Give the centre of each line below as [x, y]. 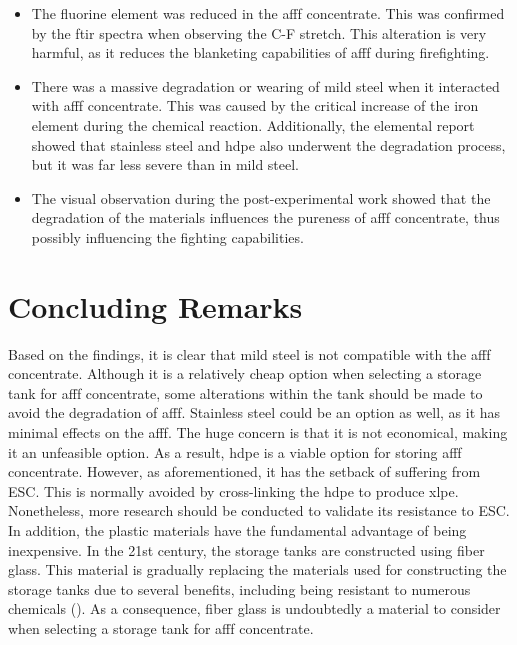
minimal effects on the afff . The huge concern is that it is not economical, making [258, 432]
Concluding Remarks [155, 305]
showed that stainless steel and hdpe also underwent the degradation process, [268, 144]
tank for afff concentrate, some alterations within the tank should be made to [245, 392]
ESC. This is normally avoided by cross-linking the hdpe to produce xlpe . [233, 490]
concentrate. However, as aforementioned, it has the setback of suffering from [244, 471]
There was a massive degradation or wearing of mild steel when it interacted [265, 85]
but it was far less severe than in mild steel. [165, 164]
